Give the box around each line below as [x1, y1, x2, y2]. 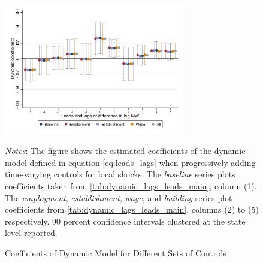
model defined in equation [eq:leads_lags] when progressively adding [5, 156, 256, 168]
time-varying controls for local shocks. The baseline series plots [5, 168, 235, 180]
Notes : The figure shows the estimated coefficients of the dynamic [5, 144, 246, 157]
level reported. [5, 226, 58, 239]
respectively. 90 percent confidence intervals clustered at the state [5, 214, 246, 227]
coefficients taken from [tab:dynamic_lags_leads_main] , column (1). [5, 180, 257, 192]
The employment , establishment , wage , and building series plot [5, 191, 232, 204]
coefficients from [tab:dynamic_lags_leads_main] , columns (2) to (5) [5, 203, 259, 216]
